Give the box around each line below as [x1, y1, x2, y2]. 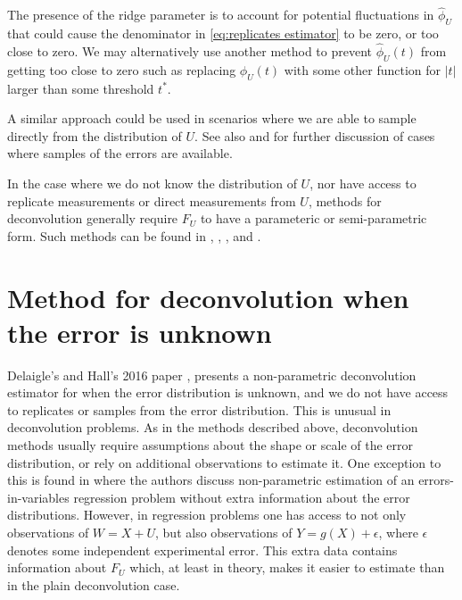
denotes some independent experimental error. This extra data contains [7, 540, 398, 559]
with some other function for [284, 60, 441, 79]
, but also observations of [155, 523, 293, 542]
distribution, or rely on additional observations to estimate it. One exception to [7, 453, 441, 471]
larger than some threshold [7, 79, 154, 97]
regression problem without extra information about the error [73, 487, 410, 506]
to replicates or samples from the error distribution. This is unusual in [7, 400, 392, 419]
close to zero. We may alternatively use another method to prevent [7, 41, 372, 60]
